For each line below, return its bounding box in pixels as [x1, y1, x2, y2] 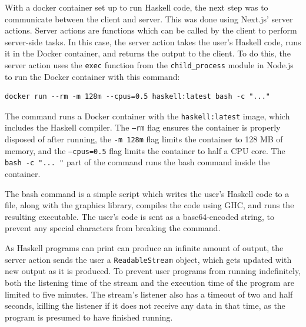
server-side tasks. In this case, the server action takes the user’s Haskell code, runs [5, 35, 301, 48]
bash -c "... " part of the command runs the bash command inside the [5, 156, 270, 168]
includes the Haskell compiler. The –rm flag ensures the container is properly [5, 121, 281, 134]
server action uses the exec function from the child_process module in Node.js [5, 58, 294, 71]
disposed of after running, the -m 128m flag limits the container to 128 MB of [5, 133, 283, 145]
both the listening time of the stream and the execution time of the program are [5, 276, 294, 288]
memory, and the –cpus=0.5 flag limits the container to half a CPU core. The [5, 144, 285, 156]
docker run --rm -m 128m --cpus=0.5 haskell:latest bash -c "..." [5, 92, 271, 101]
